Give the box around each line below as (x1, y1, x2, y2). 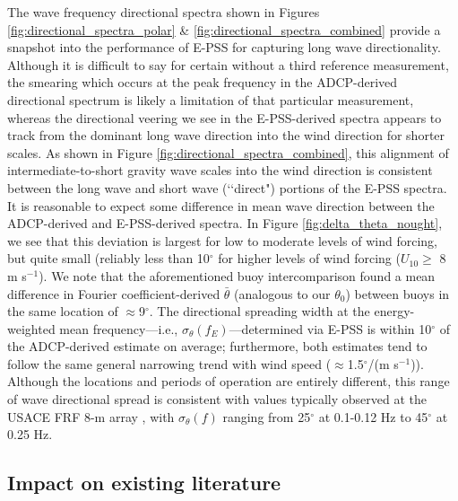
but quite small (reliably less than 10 (7, 249, 210, 268)
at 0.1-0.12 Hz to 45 (318, 407, 428, 426)
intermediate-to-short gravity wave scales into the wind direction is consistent (7, 161, 433, 180)
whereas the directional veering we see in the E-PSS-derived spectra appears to (7, 108, 442, 127)
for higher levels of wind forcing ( (218, 249, 401, 268)
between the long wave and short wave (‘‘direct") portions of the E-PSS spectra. (7, 178, 447, 197)
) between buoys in (345, 284, 450, 303)
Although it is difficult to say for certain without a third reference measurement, (7, 55, 449, 74)
